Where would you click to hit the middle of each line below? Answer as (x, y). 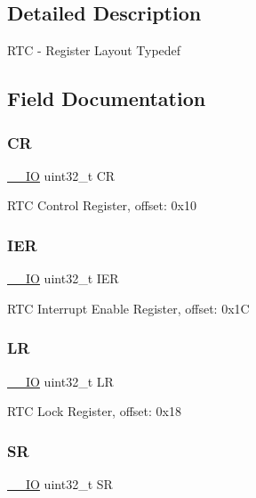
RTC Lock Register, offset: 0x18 (94, 411)
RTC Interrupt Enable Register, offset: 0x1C (128, 308)
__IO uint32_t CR (61, 175)
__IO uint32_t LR (60, 381)
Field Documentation (107, 98)
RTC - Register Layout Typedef (94, 50)
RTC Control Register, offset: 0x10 (102, 205)
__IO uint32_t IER (63, 278)
